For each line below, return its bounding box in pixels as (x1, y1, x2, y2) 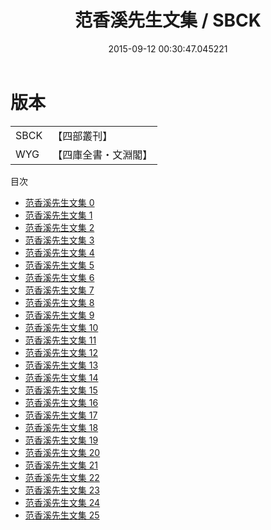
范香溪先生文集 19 (24, 434, 99, 446)
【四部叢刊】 (52, 129, 113, 143)
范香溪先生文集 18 (24, 421, 99, 433)
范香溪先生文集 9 (24, 309, 95, 321)
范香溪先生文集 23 (24, 484, 100, 496)
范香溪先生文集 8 (24, 296, 95, 308)
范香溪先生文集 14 (24, 371, 99, 383)
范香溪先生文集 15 (24, 384, 98, 396)
